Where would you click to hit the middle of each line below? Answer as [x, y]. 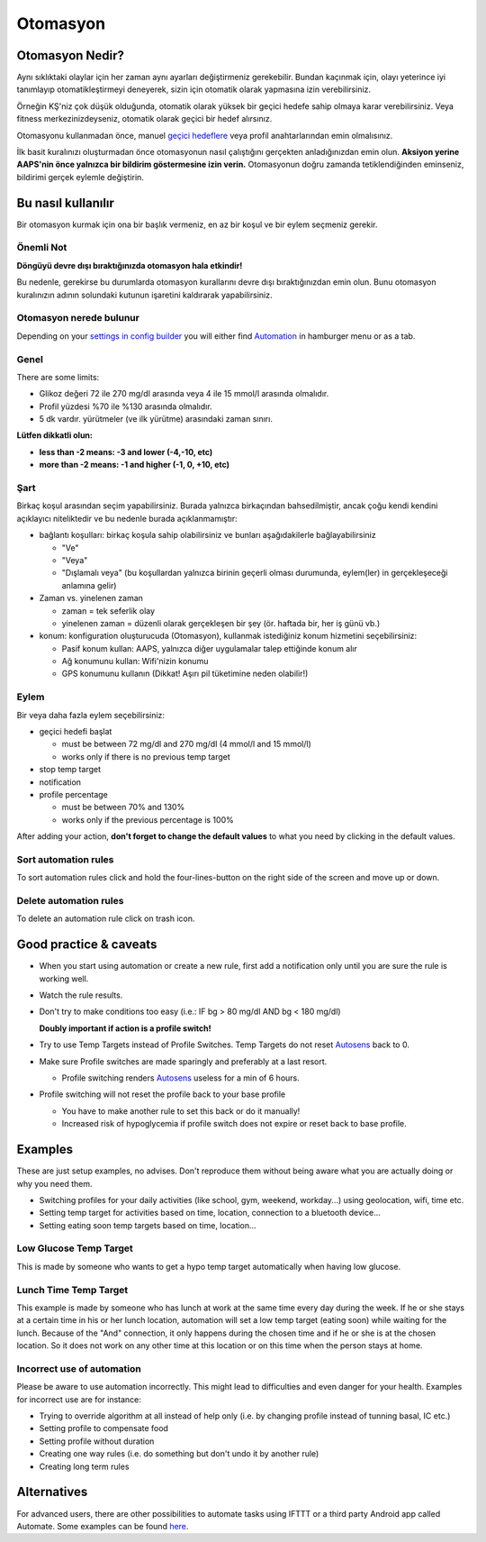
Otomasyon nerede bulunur [78, 318]
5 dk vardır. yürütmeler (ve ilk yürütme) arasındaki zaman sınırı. [156, 419]
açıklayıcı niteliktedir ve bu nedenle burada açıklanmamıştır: [127, 518]
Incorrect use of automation [79, 1368]
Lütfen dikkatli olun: [55, 435]
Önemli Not [42, 248]
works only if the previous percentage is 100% [148, 819]
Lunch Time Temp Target [72, 1290]
